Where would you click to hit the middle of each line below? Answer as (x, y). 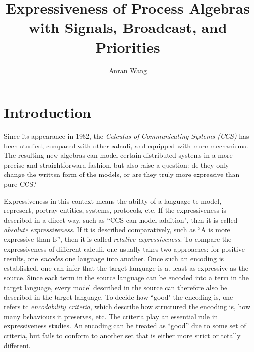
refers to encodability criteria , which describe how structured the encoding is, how (127, 307)
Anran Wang (128, 70)
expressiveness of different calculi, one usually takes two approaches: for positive (124, 249)
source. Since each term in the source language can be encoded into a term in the (127, 278)
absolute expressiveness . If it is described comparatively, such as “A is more (117, 229)
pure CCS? (20, 184)
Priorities (128, 46)
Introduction (48, 112)
